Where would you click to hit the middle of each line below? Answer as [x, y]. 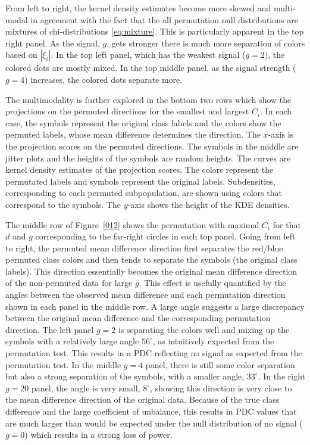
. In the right [282, 376]
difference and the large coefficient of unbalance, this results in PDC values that [151, 411]
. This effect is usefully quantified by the [212, 283]
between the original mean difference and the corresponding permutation [138, 318]
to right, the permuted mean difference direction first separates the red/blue [144, 248]
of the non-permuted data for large [69, 283]
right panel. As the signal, [53, 43]
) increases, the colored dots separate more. [104, 79]
